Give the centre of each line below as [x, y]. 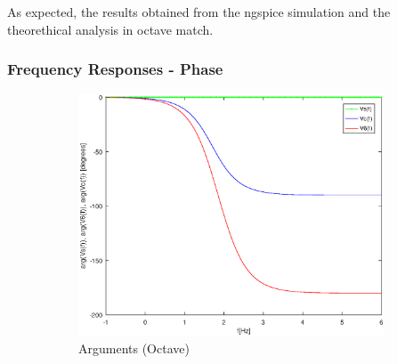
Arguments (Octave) [134, 348]
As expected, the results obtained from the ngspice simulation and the [199, 12]
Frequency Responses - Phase [115, 69]
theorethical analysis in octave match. [110, 29]
